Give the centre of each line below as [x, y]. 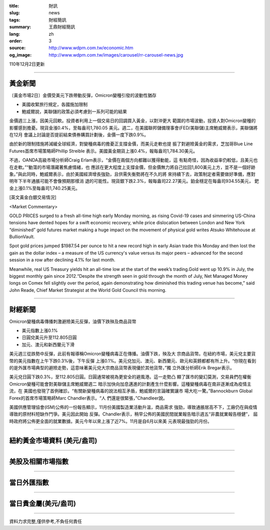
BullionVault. [22, 237]
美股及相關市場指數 [39, 461]
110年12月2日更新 [27, 64]
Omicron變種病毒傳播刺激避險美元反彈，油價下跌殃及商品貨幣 [73, 321]
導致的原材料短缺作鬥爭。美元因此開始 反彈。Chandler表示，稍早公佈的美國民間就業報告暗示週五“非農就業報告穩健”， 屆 [133, 414]
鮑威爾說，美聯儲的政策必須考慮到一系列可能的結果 [74, 111]
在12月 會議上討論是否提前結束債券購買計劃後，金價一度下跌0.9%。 [79, 135]
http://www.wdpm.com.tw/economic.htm [91, 48]
